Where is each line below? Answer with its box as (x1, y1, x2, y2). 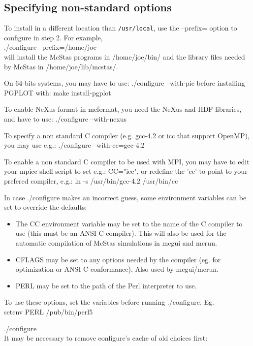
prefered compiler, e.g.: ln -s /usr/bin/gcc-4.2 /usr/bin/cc (4, 175, 178, 186)
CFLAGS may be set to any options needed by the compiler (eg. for (15, 254, 221, 264)
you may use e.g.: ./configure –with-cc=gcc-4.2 (4, 140, 145, 150)
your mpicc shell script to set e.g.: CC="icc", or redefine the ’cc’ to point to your (4, 166, 248, 176)
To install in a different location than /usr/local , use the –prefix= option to (4, 23, 237, 33)
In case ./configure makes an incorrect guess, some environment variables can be (4, 192, 247, 202)
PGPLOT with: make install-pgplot (4, 87, 111, 97)
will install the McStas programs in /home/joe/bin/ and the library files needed (4, 52, 245, 62)
